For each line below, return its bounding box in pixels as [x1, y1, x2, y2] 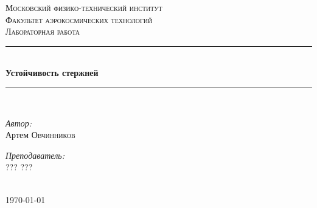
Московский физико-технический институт [5, 1, 162, 13]
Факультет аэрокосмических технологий [5, 13, 153, 26]
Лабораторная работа [5, 25, 80, 38]
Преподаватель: [5, 148, 64, 161]
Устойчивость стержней [5, 66, 99, 79]
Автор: [5, 116, 32, 129]
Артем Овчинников [5, 128, 75, 141]
